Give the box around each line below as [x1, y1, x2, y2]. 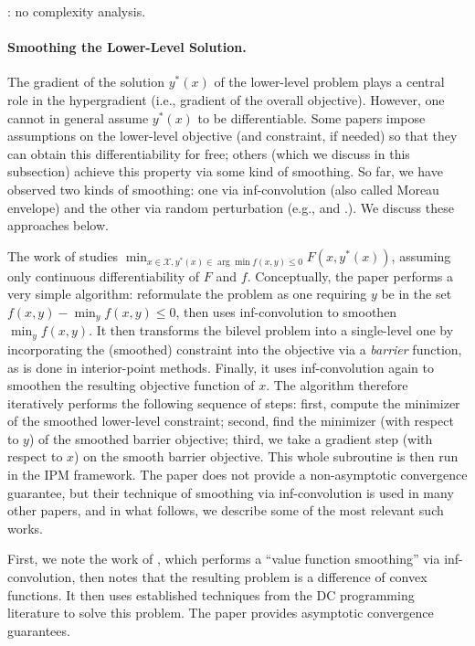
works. [7, 518, 44, 537]
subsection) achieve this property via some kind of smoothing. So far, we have [7, 162, 443, 181]
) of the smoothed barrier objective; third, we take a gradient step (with [28, 429, 433, 448]
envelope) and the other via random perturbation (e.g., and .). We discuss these [7, 197, 454, 217]
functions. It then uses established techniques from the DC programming [7, 585, 415, 604]
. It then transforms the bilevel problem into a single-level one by [89, 321, 454, 340]
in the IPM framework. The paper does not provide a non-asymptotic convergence [7, 465, 468, 484]
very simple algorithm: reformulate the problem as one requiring [7, 284, 367, 303]
